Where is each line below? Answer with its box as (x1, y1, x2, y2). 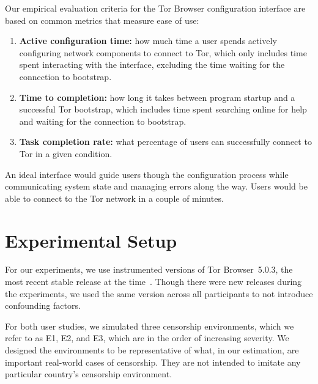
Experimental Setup (5, 227, 177, 253)
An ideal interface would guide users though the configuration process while (5, 168, 289, 180)
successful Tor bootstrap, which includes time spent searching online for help (19, 103, 307, 116)
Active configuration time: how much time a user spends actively (19, 34, 277, 47)
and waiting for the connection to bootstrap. (19, 114, 187, 127)
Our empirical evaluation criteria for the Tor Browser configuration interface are (5, 2, 306, 14)
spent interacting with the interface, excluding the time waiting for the (19, 58, 285, 71)
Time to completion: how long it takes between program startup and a (19, 90, 295, 103)
